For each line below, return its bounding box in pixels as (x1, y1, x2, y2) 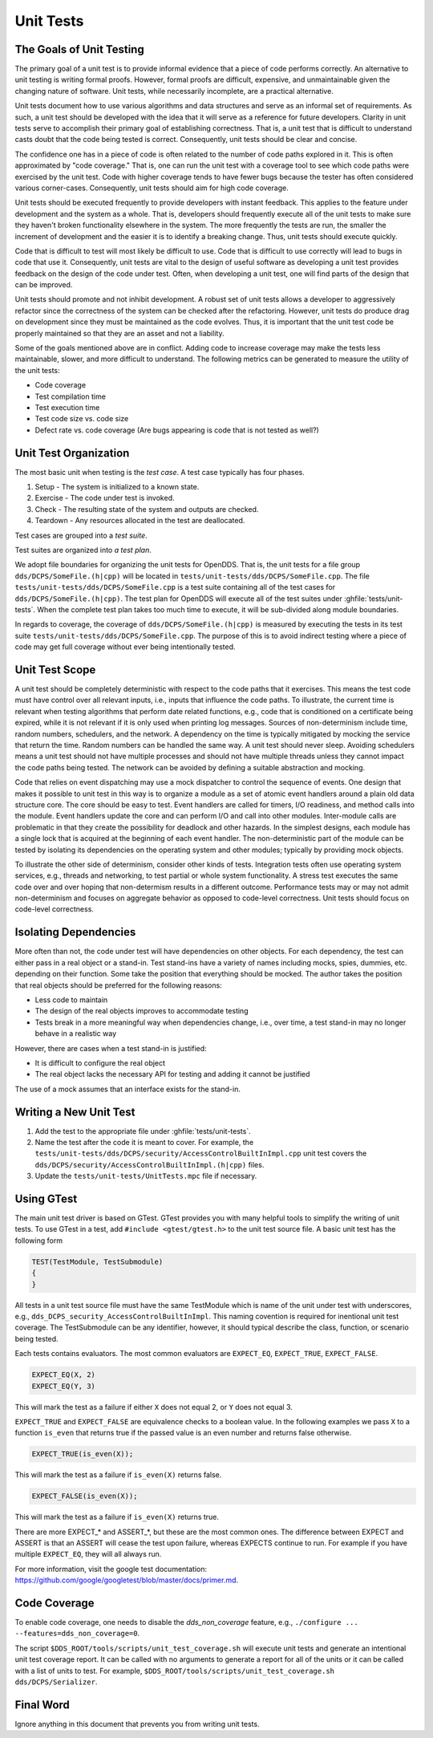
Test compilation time (34, 392, 106, 401)
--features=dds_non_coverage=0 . (14, 1629, 140, 1639)
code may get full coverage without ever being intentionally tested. (14, 642, 236, 652)
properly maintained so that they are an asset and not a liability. (14, 328, 225, 338)
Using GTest (14, 1192, 78, 1205)
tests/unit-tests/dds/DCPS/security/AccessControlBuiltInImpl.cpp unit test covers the (34, 1148, 367, 1159)
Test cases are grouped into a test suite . (14, 530, 148, 540)
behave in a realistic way (34, 1029, 117, 1038)
